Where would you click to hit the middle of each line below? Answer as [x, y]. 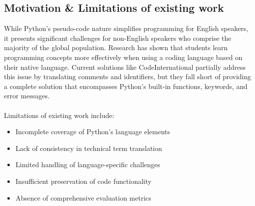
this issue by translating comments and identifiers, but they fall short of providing [127, 76]
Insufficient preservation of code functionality [84, 181]
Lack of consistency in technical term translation [89, 148]
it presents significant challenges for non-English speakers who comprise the [118, 38]
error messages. [27, 96]
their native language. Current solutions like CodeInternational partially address [125, 67]
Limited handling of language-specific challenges [88, 164]
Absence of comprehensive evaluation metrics [83, 197]
